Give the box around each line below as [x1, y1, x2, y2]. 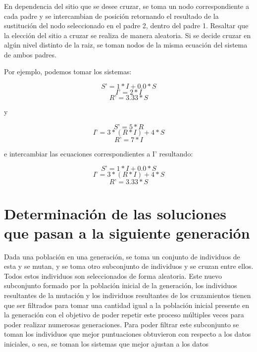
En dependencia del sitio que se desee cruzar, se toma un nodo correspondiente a [4, 1, 249, 11]
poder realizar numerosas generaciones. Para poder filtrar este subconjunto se [4, 319, 239, 329]
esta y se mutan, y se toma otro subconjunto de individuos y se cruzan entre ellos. [4, 261, 254, 271]
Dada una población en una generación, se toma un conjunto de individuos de [4, 251, 240, 261]
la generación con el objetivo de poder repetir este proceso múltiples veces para [4, 309, 244, 320]
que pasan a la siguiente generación [4, 222, 250, 243]
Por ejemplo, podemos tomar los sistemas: [4, 66, 132, 76]
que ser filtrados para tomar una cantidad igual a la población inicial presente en [4, 300, 250, 310]
